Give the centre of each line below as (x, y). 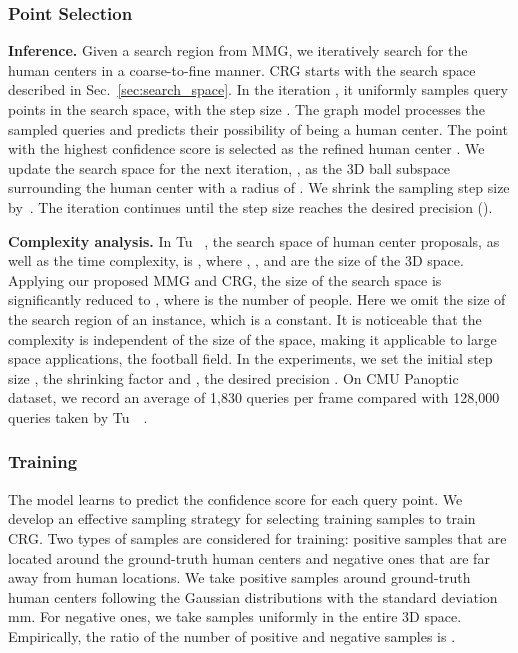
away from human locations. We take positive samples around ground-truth (239, 577)
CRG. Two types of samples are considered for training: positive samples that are (257, 537)
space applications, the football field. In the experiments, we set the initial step (250, 358)
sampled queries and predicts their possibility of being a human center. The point (258, 128)
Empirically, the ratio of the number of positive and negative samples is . (232, 635)
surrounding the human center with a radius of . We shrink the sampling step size (259, 187)
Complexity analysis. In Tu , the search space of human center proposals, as (254, 240)
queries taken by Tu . (78, 416)
